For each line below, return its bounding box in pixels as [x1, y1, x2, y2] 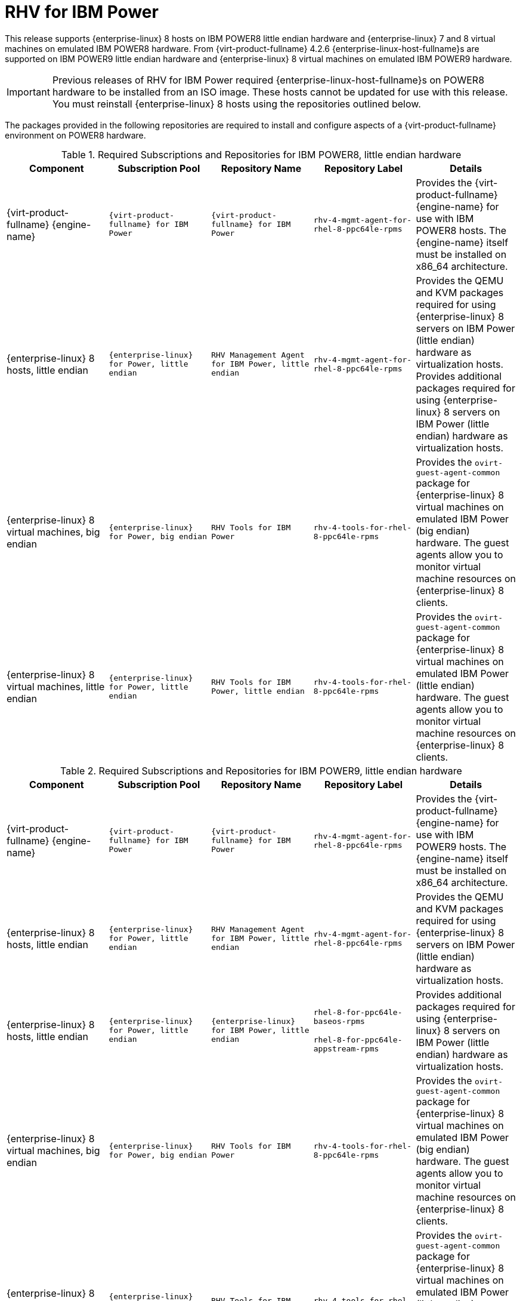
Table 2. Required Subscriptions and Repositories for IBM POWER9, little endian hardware [60, 764, 462, 777]
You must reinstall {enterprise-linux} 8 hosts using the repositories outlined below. [52, 97, 421, 110]
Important [7, 85, 50, 98]
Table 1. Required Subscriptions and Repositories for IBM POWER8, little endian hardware [61, 148, 462, 161]
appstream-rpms [313, 1044, 379, 1053]
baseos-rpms [313, 1016, 365, 1026]
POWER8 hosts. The [416, 224, 507, 236]
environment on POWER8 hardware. [5, 130, 146, 140]
